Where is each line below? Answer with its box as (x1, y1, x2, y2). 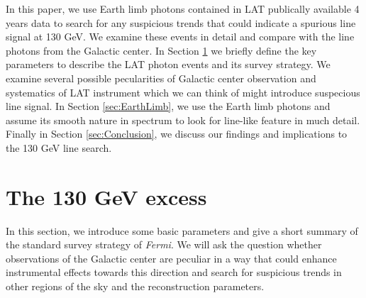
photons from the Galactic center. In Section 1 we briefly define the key (6, 43, 317, 57)
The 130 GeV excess (6, 182, 207, 211)
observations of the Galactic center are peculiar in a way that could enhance (6, 250, 337, 265)
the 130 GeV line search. (6, 140, 112, 155)
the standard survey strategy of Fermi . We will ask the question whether (6, 237, 322, 252)
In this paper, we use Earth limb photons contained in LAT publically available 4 (6, 1, 360, 16)
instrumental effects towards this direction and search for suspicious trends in (6, 265, 342, 280)
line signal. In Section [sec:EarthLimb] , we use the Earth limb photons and (6, 99, 331, 114)
